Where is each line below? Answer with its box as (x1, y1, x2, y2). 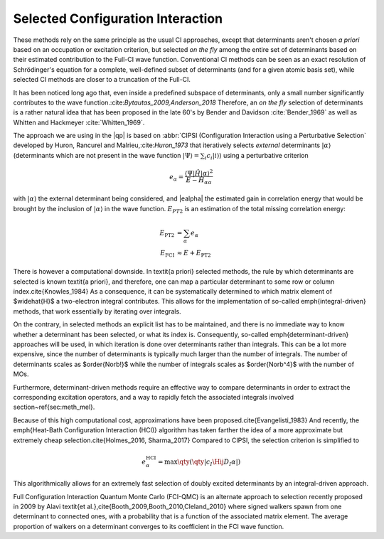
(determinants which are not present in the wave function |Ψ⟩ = (13, 151, 200, 159)
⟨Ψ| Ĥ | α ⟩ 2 (184, 168, 213, 177)
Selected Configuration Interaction (13, 11, 223, 26)
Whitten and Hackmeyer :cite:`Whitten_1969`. (13, 118, 145, 127)
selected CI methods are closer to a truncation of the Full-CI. (13, 75, 191, 84)
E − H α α (186, 176, 213, 186)
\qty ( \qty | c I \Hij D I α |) (177, 457, 241, 467)
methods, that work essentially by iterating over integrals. (13, 306, 181, 316)
